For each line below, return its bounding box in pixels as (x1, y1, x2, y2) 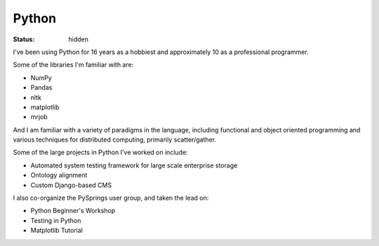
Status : (13, 35, 35, 43)
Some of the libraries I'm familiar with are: (13, 60, 134, 69)
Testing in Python (30, 216, 81, 224)
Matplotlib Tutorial (30, 226, 84, 235)
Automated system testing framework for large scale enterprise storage (30, 161, 238, 170)
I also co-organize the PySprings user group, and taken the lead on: (13, 193, 209, 203)
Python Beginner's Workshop (30, 207, 116, 215)
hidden (68, 35, 89, 43)
